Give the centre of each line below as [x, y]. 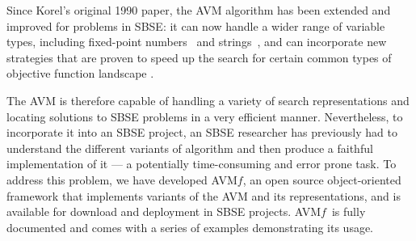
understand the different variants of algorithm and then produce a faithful [190, 148]
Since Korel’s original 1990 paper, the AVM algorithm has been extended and [199, 10]
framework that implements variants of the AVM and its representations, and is [204, 195]
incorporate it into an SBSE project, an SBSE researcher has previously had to [202, 132]
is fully [349, 211]
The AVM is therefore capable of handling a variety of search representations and [208, 100]
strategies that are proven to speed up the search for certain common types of [199, 57]
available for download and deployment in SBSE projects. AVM [164, 211]
